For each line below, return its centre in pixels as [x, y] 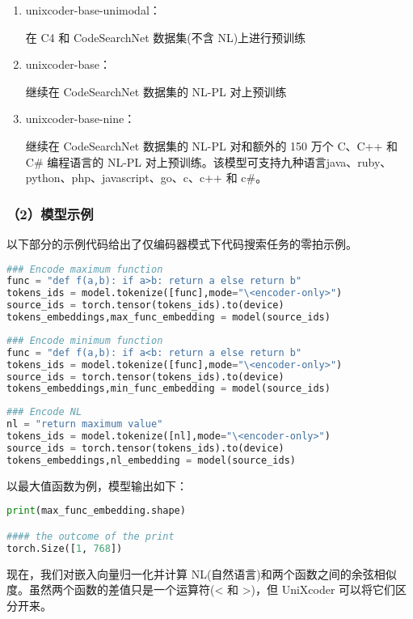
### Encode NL [44, 412]
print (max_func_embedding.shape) [96, 511]
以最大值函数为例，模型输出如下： [97, 485]
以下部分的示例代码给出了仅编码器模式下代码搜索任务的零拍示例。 [182, 243]
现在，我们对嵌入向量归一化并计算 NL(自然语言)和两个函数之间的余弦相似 [202, 573]
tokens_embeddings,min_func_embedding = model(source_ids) [169, 389]
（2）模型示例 [50, 213]
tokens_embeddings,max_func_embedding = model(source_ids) [169, 318]
